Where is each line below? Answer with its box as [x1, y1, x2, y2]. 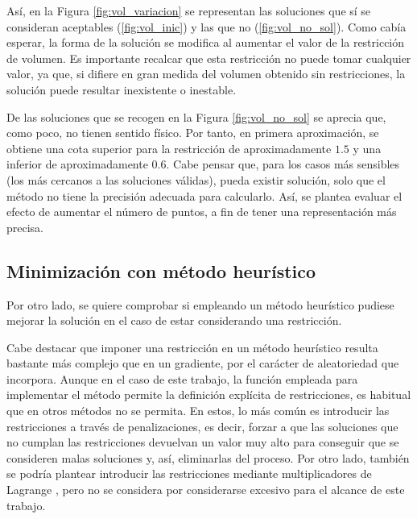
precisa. [6, 218, 44, 235]
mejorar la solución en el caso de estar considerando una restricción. [6, 312, 342, 329]
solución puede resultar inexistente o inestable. [6, 81, 237, 98]
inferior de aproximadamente [6, 156, 148, 172]
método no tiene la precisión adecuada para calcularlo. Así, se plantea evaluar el [6, 187, 403, 204]
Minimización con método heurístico [6, 258, 316, 283]
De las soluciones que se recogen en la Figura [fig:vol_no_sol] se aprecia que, [6, 108, 386, 125]
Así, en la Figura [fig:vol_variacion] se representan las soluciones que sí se [6, 2, 371, 19]
